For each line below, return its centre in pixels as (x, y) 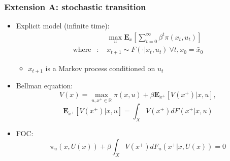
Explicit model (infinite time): (63, 26)
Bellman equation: (44, 85)
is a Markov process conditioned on (100, 68)
